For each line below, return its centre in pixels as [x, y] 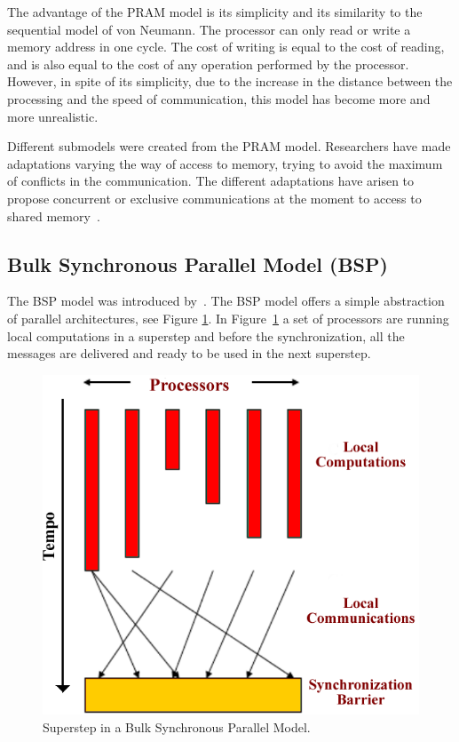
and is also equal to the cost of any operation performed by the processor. [208, 64]
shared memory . [54, 215]
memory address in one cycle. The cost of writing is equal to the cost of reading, [226, 47]
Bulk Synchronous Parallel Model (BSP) [198, 263]
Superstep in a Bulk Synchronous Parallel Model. [177, 726]
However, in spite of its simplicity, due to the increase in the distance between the [230, 81]
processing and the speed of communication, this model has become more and [219, 98]
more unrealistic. [53, 116]
